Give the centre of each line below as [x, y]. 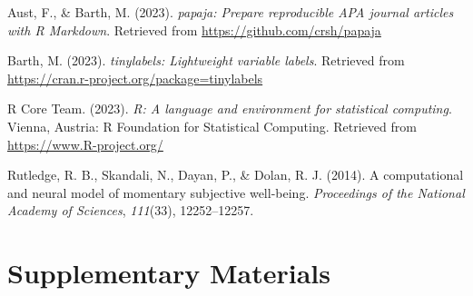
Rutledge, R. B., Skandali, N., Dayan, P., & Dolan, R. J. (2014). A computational [236, 175]
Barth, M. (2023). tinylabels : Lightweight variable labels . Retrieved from [206, 60]
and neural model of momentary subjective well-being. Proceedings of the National [236, 192]
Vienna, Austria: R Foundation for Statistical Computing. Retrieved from [212, 126]
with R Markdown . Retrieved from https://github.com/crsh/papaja [194, 30]
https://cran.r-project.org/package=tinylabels [135, 78]
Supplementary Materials [169, 273]
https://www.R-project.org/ [85, 144]
